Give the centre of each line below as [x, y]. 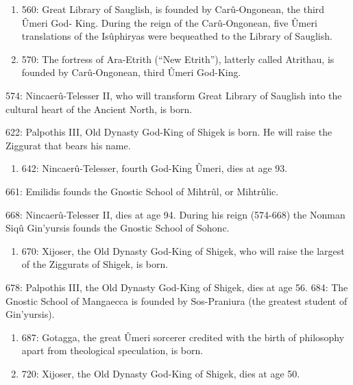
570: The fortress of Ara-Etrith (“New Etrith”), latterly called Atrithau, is [178, 59]
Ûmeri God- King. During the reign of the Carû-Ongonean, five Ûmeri [169, 22]
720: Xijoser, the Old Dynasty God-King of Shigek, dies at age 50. [161, 373]
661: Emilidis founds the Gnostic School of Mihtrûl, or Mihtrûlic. [142, 191]
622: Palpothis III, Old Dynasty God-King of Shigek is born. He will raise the [169, 132]
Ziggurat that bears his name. [68, 145]
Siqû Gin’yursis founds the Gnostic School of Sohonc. [118, 228]
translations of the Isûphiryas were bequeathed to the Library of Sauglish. [177, 36]
